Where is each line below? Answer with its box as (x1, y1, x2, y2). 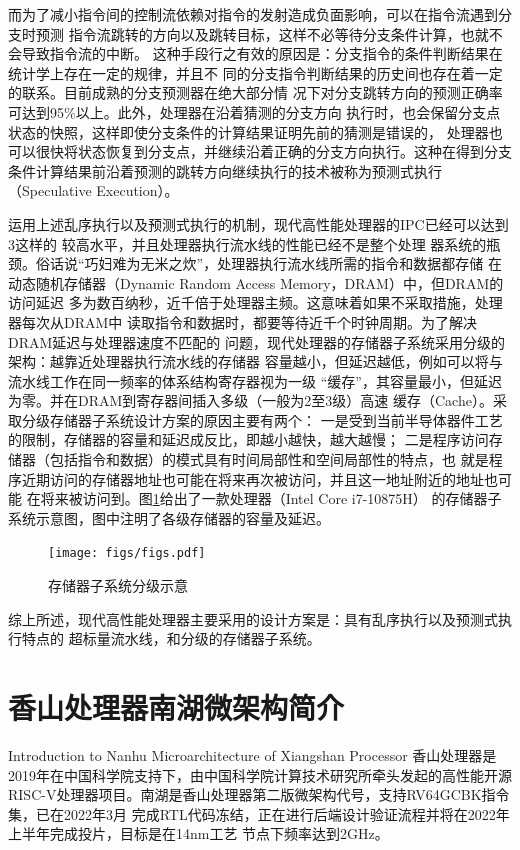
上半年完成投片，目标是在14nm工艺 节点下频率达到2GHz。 (8, 823, 389, 844)
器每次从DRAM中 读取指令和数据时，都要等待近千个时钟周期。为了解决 (8, 311, 477, 332)
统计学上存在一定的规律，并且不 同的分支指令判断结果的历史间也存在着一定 (8, 62, 503, 83)
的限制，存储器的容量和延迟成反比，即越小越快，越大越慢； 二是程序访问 (8, 429, 489, 450)
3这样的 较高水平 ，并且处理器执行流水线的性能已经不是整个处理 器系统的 (8, 233, 487, 254)
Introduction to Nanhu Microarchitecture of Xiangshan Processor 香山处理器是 (8, 745, 497, 765)
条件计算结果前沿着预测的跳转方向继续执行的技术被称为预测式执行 (8, 160, 442, 181)
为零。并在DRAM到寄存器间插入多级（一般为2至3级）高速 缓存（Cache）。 (8, 390, 493, 411)
